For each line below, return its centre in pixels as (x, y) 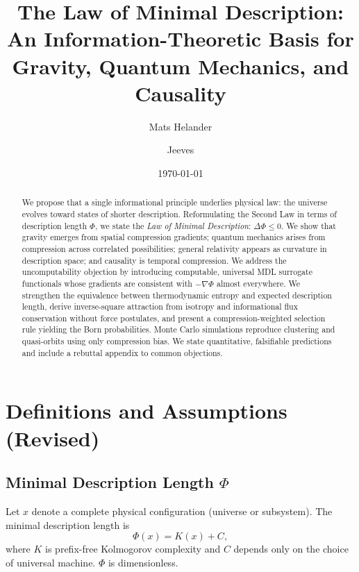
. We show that (309, 225)
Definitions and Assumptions (147, 411)
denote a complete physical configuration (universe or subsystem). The (182, 511)
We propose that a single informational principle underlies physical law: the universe (175, 202)
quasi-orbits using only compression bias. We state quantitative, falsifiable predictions (177, 341)
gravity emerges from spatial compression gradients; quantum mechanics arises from (174, 237)
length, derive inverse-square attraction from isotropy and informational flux (160, 306)
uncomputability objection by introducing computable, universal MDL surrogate (167, 272)
